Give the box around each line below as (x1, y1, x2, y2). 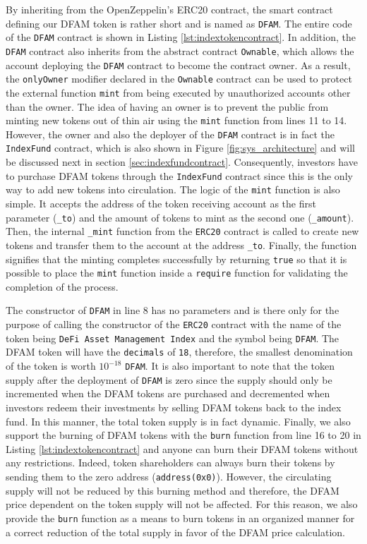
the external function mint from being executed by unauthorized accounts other (6, 85, 351, 99)
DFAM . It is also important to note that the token (125, 358, 335, 373)
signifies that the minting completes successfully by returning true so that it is (6, 251, 347, 266)
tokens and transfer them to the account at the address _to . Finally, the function (6, 237, 357, 252)
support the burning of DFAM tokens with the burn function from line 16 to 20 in (6, 428, 361, 442)
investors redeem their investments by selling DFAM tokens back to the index (6, 400, 342, 414)
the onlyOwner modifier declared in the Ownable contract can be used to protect (6, 71, 352, 86)
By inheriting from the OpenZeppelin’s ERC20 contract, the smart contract (6, 2, 333, 16)
